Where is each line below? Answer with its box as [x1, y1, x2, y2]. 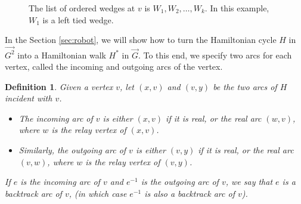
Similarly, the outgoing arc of [18, 144, 126, 156]
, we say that [225, 175, 273, 188]
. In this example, [204, 2, 269, 14]
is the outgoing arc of [141, 175, 219, 188]
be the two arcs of [213, 80, 277, 92]
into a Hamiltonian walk [17, 48, 106, 61]
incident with [5, 92, 52, 104]
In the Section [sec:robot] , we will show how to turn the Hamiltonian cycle [5, 33, 277, 46]
